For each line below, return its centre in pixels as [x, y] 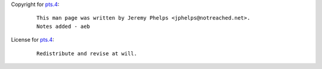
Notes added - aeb [64, 26]
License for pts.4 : [33, 40]
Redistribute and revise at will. [87, 53]
